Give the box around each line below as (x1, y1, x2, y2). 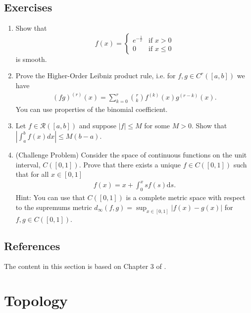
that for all (15, 169, 49, 179)
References (4, 238, 60, 253)
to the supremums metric (15, 202, 92, 212)
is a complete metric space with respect (126, 192, 246, 203)
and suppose (79, 120, 116, 131)
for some (144, 120, 170, 131)
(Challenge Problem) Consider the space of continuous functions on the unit (15, 150, 247, 160)
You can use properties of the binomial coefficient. (15, 104, 168, 114)
